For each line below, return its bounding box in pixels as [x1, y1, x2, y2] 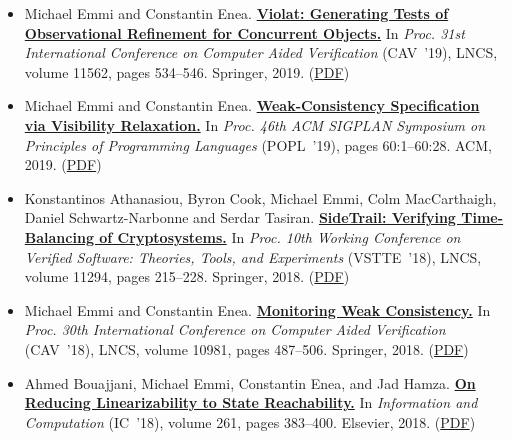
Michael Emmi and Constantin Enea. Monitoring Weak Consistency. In [24, 299, 491, 320]
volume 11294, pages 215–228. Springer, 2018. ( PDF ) [24, 266, 350, 287]
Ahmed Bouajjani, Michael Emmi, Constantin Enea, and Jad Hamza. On [24, 372, 476, 393]
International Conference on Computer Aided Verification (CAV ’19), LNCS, [24, 42, 498, 63]
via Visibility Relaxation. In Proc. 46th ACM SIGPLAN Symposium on [24, 114, 486, 135]
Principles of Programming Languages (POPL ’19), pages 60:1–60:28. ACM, [24, 134, 492, 155]
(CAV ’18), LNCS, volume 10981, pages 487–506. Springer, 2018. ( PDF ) [24, 338, 469, 359]
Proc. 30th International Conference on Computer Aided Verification [24, 319, 446, 340]
